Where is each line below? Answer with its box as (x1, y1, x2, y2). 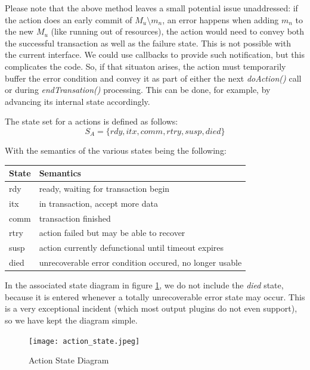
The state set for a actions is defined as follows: (5, 115, 178, 128)
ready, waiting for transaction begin (39, 182, 170, 194)
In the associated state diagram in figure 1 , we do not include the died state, (5, 279, 284, 291)
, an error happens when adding (162, 13, 279, 26)
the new (5, 25, 34, 38)
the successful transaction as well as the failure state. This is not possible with (5, 36, 291, 49)
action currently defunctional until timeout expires (39, 241, 224, 254)
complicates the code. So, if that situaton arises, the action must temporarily (5, 60, 286, 72)
